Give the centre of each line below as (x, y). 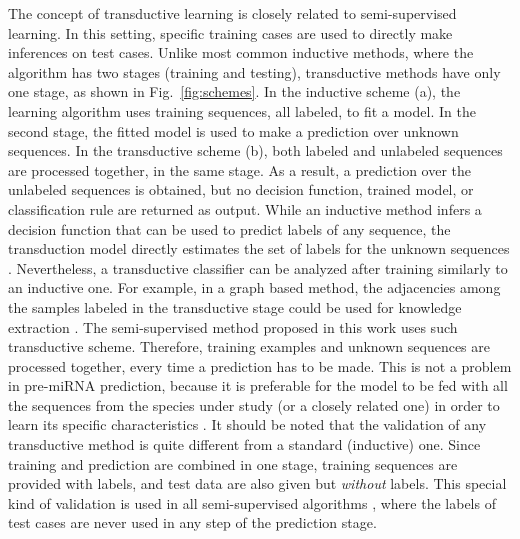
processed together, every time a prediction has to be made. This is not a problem (260, 365)
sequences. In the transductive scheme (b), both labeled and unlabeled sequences (255, 150)
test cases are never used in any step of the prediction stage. (192, 522)
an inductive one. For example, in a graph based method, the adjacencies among (254, 287)
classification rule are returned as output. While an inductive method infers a (245, 208)
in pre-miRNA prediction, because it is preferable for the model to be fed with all (258, 385)
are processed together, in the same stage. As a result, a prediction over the (240, 169)
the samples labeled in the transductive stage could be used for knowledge (235, 306)
